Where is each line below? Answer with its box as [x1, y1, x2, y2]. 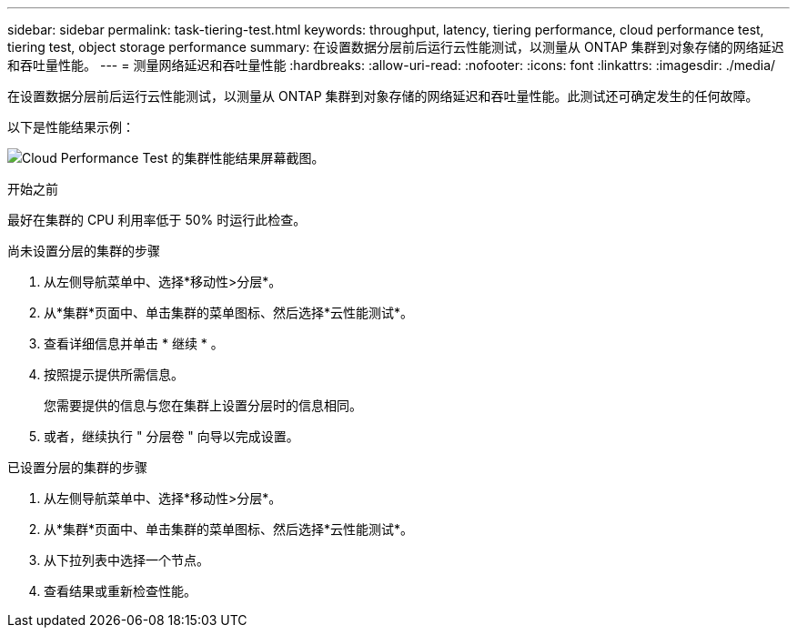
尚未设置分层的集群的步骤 [7, 243, 160, 258]
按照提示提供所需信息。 [44, 367, 184, 382]
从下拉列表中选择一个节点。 [44, 552, 209, 568]
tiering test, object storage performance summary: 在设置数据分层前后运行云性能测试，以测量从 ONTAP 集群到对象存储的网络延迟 [7, 39, 784, 55]
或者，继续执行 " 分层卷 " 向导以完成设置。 [44, 428, 299, 444]
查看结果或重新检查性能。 [44, 583, 197, 599]
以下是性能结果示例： [7, 119, 135, 135]
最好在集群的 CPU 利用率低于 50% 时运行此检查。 [7, 212, 307, 227]
